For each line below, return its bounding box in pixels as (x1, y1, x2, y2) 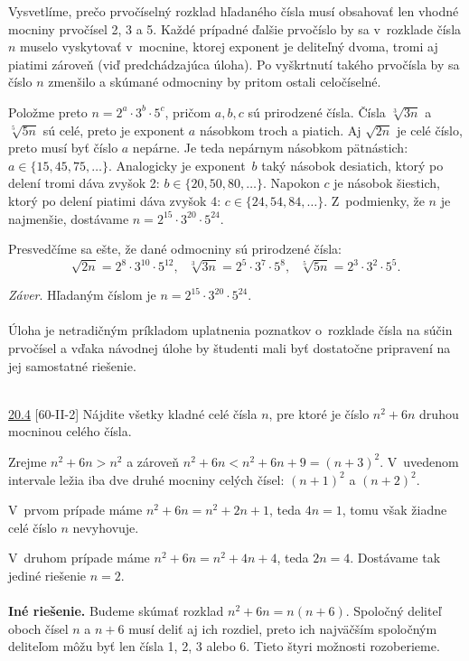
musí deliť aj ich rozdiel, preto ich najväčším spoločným (128, 619, 437, 638)
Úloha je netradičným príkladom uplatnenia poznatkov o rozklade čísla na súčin (8, 321, 453, 340)
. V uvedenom (380, 452, 459, 470)
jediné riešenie (8, 565, 87, 584)
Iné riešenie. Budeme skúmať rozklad (8, 601, 224, 620)
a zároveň (127, 452, 180, 470)
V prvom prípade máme (8, 500, 143, 519)
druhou (419, 404, 459, 423)
